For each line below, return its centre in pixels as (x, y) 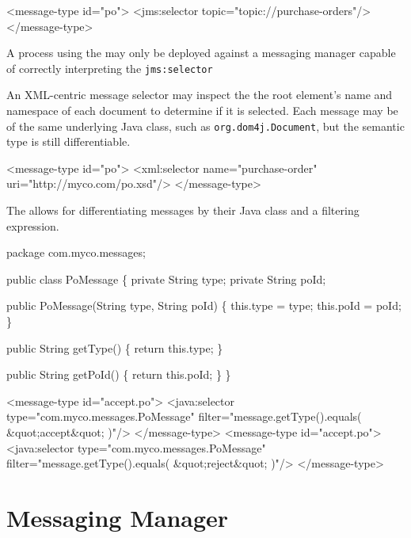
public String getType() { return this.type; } (115, 347)
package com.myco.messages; (76, 252)
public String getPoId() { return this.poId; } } (119, 374)
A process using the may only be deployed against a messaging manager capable (201, 53)
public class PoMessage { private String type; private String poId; (166, 279)
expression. (33, 225)
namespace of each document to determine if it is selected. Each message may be (202, 111)
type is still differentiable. (68, 141)
